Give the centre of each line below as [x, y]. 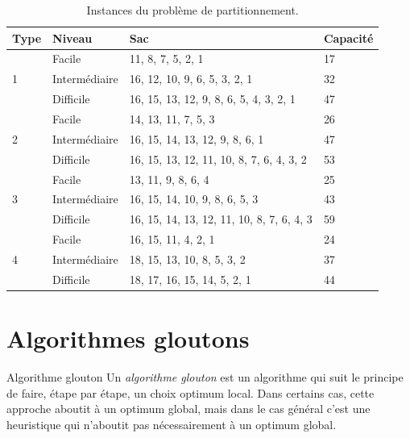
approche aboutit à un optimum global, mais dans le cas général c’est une [188, 409]
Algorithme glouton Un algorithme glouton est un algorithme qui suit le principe [205, 376]
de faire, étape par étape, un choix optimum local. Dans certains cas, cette [191, 392]
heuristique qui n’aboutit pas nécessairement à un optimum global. [172, 424]
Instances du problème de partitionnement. [193, 10]
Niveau [72, 38]
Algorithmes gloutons [128, 338]
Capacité [348, 38]
